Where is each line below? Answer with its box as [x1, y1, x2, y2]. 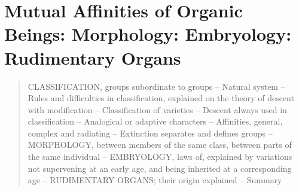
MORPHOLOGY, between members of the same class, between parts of [28, 138, 292, 151]
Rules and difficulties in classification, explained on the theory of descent [28, 92, 294, 104]
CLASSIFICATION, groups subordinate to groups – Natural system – [28, 80, 285, 92]
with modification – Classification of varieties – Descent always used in [28, 103, 287, 116]
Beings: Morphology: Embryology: [4, 22, 292, 46]
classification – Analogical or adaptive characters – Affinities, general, [28, 115, 283, 128]
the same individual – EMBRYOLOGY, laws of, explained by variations [28, 150, 292, 163]
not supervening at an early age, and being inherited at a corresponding [28, 162, 292, 174]
